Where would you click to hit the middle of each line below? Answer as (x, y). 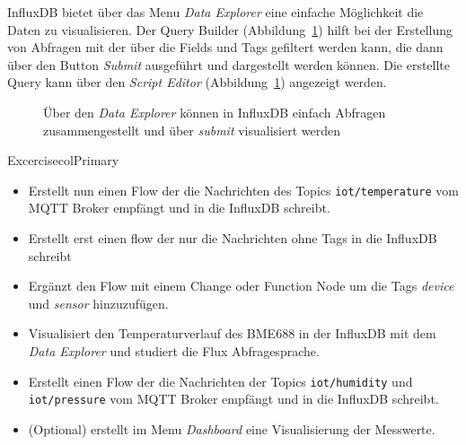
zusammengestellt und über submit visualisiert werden (192, 130)
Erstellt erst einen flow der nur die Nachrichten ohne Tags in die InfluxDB (233, 238)
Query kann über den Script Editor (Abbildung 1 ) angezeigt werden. (197, 82)
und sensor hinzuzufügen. (98, 303)
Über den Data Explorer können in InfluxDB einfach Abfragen (215, 112)
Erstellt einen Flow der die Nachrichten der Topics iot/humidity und (220, 381)
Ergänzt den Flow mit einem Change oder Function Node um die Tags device (241, 286)
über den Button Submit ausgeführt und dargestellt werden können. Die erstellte (229, 64)
